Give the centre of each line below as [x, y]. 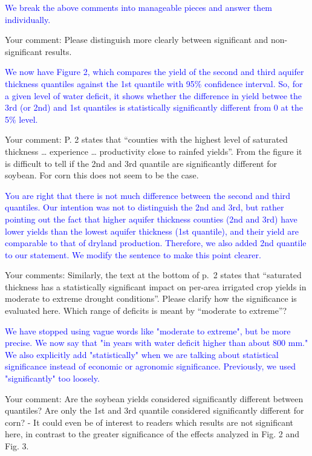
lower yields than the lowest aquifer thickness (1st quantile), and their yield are [152, 231]
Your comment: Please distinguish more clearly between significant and [137, 40]
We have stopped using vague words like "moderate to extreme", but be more [148, 331]
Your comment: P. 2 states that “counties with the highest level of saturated [146, 139]
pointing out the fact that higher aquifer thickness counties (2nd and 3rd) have [151, 219]
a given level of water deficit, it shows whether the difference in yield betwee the [153, 95]
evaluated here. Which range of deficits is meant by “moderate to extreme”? [146, 311]
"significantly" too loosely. [52, 378]
